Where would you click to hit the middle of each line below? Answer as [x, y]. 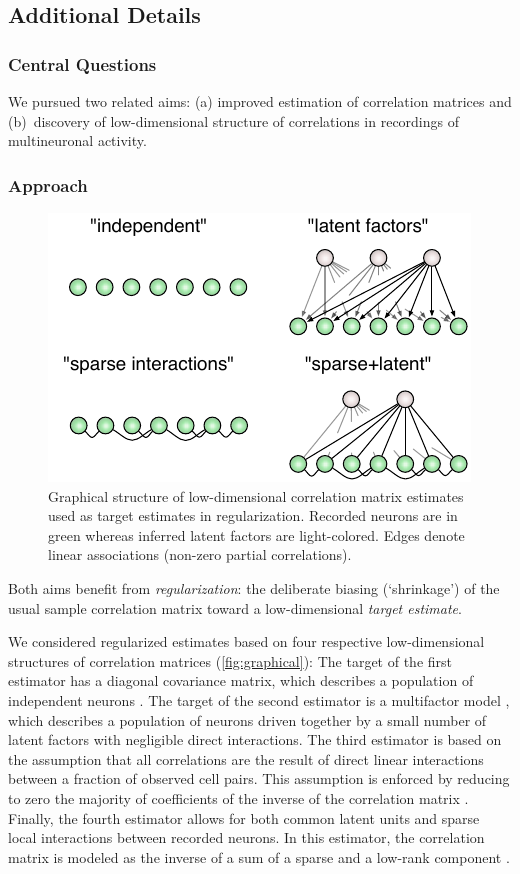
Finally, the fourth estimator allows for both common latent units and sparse [244, 817]
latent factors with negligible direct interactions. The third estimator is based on [255, 739]
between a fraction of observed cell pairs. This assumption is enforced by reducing [259, 778]
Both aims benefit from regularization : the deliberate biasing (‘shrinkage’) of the [254, 587]
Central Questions [82, 63]
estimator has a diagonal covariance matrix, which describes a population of [241, 680]
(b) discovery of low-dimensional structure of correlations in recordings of [234, 120]
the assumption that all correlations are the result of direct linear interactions [246, 758]
